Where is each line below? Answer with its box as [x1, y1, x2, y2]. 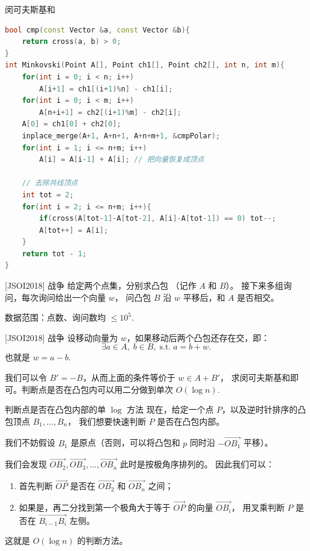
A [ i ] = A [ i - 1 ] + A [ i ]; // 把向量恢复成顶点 [39, 155, 204, 164]
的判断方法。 [77, 534, 128, 547]
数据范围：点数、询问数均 [5, 311, 106, 324]
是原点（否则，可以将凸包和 [70, 436, 180, 449]
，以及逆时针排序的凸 [222, 403, 306, 416]
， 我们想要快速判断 [67, 414, 147, 427]
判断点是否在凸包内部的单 [5, 403, 106, 416]
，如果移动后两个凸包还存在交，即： [126, 331, 270, 343]
